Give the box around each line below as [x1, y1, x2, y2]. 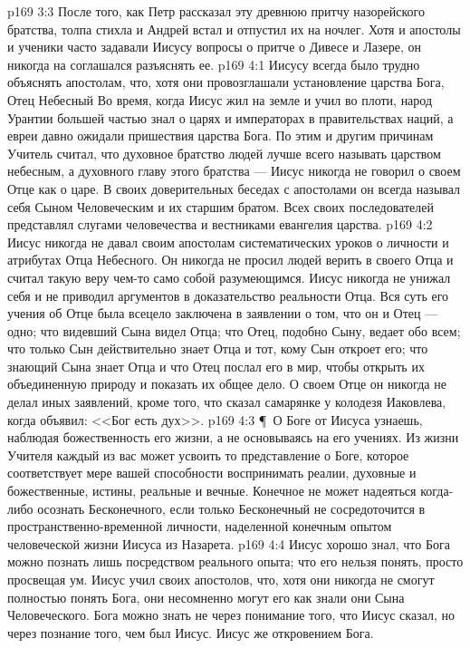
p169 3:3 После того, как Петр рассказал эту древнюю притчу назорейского [7, 2, 425, 20]
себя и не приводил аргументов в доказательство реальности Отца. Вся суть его [7, 285, 449, 305]
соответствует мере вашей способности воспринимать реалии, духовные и [7, 463, 417, 482]
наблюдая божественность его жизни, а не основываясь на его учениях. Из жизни [7, 428, 459, 447]
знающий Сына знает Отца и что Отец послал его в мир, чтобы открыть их [7, 356, 425, 375]
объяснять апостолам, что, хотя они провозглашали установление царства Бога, [7, 73, 445, 92]
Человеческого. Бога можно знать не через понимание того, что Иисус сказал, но [7, 605, 456, 624]
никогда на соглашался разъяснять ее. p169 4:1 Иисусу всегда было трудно [7, 54, 420, 73]
